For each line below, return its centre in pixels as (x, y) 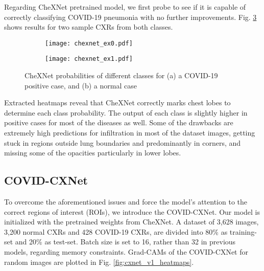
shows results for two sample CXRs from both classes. (89, 27)
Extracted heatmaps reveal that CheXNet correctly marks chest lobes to (117, 103)
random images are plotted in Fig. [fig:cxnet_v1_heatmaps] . (99, 262)
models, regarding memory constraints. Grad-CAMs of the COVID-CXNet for (126, 252)
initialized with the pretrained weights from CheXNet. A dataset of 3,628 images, (131, 222)
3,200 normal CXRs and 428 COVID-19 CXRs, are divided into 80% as (116, 231)
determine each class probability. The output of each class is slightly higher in (126, 112)
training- (243, 231)
